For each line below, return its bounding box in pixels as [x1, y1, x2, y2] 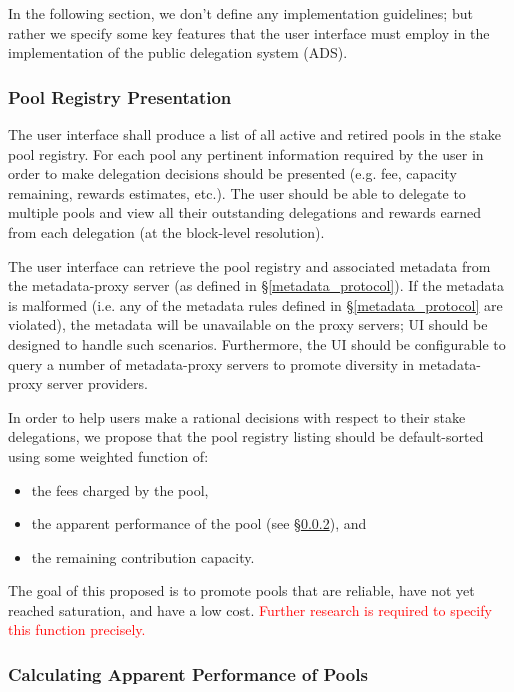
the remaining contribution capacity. [31, 546, 255, 567]
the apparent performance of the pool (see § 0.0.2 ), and [31, 513, 367, 534]
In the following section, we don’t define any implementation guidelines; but [8, 3, 473, 23]
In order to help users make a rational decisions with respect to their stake [8, 406, 466, 427]
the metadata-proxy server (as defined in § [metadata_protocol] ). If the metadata [8, 275, 504, 296]
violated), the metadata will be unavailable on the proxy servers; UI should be [8, 314, 488, 335]
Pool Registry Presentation [8, 84, 232, 109]
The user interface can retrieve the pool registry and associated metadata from [8, 255, 491, 276]
